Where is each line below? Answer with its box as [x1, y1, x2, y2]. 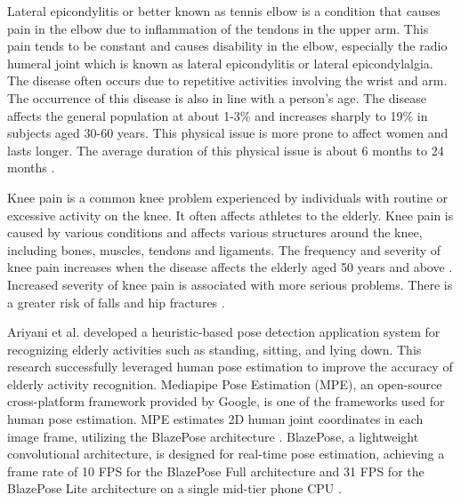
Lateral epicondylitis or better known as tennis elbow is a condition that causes [7, 2, 441, 20]
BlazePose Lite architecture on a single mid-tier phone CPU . [7, 479, 342, 498]
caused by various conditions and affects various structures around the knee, [7, 223, 423, 242]
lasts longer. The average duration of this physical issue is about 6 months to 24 [7, 140, 444, 159]
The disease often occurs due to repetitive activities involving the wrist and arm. [7, 71, 448, 90]
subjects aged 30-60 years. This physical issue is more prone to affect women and [7, 124, 449, 142]
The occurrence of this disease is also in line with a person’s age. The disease [7, 88, 426, 107]
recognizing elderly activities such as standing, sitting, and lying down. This [7, 339, 422, 358]
